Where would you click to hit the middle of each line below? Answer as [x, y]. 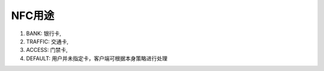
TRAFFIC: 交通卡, [47, 41]
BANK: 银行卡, [43, 33]
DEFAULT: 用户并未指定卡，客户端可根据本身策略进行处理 [97, 58]
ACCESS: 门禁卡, [47, 50]
